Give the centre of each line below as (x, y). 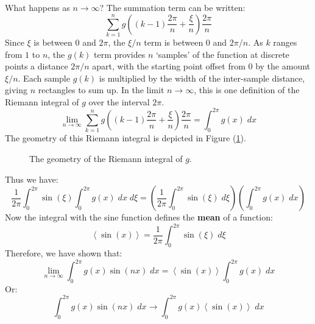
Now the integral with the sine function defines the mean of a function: (139, 217)
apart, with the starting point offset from (169, 66)
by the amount (283, 66)
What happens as (37, 7)
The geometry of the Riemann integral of (106, 158)
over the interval (119, 101)
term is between (174, 42)
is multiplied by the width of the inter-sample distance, (202, 78)
